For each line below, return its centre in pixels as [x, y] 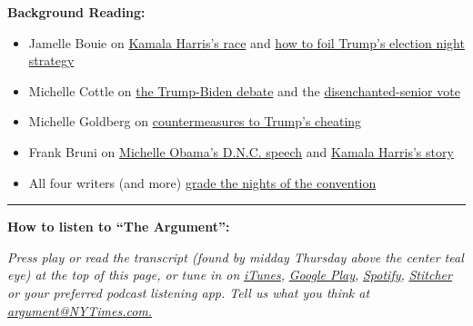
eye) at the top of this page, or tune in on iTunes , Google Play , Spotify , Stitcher [230, 275]
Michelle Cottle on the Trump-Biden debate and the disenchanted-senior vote [244, 90]
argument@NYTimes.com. [80, 310]
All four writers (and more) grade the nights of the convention [202, 182]
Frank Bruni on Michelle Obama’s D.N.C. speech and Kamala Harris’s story [241, 151]
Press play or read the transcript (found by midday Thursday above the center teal [236, 257]
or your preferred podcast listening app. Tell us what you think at [189, 292]
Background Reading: [76, 12]
